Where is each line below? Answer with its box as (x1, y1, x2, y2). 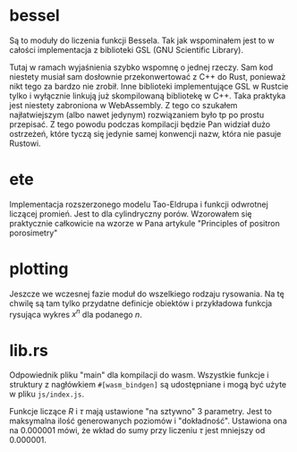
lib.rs (9, 340, 49, 361)
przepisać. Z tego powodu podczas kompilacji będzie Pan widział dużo (9, 118, 271, 130)
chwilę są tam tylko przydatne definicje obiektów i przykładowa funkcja (9, 297, 273, 309)
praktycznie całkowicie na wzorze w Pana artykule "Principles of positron (9, 217, 280, 228)
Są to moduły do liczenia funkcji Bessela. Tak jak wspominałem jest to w (9, 35, 275, 46)
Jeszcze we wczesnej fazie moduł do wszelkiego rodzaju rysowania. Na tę (9, 288, 284, 299)
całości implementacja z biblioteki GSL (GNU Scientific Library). (9, 44, 244, 55)
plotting (9, 259, 69, 279)
